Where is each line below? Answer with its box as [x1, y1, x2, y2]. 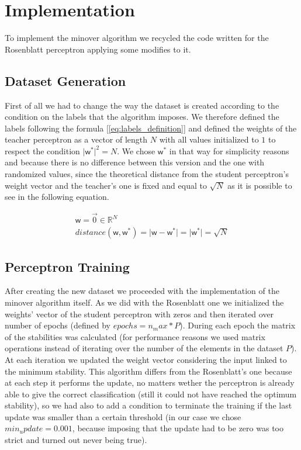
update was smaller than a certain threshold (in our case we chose [5, 410, 241, 423]
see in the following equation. [5, 191, 109, 203]
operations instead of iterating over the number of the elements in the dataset [5, 342, 283, 354]
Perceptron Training [5, 257, 130, 275]
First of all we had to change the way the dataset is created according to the [5, 99, 279, 111]
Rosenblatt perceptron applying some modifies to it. [5, 43, 191, 55]
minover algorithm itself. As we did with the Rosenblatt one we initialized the [5, 296, 284, 308]
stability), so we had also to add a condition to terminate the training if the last [5, 399, 292, 411]
